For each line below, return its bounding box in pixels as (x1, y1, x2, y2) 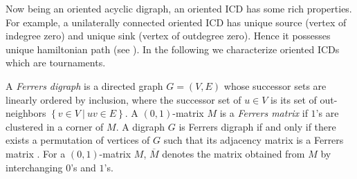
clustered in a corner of (6, 119, 104, 133)
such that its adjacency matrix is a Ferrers (163, 133, 344, 147)
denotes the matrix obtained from (162, 146, 305, 160)
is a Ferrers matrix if (219, 106, 308, 120)
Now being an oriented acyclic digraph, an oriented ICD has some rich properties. (6, 1, 352, 15)
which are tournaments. (6, 55, 106, 70)
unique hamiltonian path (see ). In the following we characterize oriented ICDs (6, 41, 340, 56)
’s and (71, 160, 96, 174)
